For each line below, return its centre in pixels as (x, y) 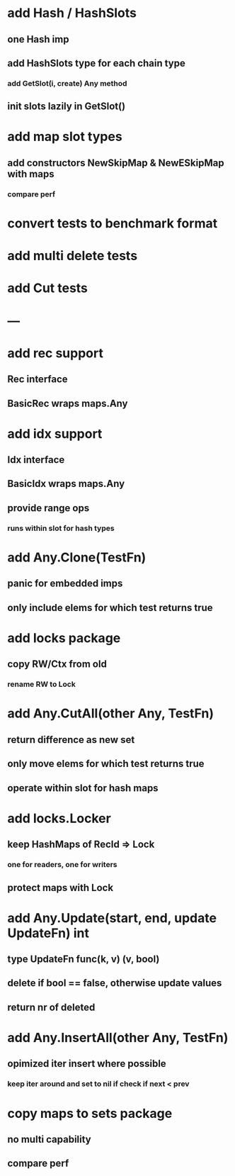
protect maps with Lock (61, 887)
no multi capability (50, 1139)
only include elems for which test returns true (110, 607)
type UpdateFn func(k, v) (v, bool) (84, 959)
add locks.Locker (59, 818)
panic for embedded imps (65, 584)
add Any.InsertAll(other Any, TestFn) (118, 1038)
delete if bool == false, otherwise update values (115, 983)
